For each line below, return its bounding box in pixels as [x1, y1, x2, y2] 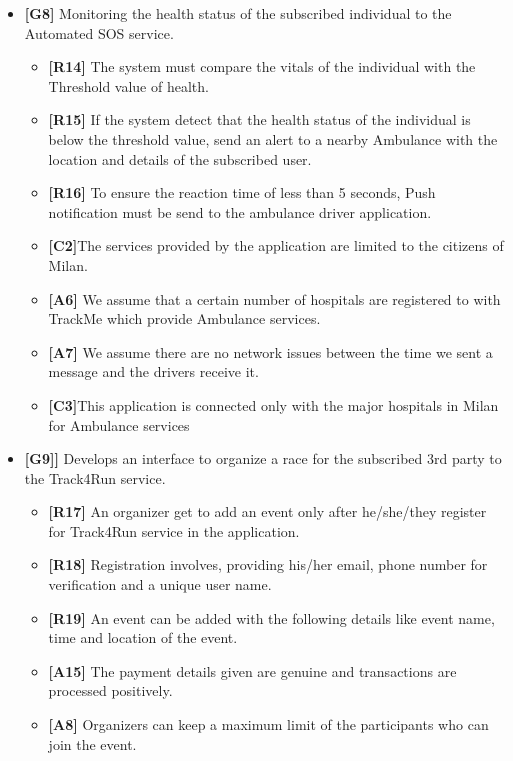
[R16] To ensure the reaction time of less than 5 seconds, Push [48, 182, 436, 203]
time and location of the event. [48, 627, 238, 648]
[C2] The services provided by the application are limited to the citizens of [48, 235, 504, 256]
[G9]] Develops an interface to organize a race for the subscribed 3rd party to [24, 448, 502, 469]
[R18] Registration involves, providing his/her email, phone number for [48, 554, 488, 575]
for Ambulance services [48, 414, 190, 435]
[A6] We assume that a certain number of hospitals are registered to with [48, 288, 501, 309]
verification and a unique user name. [48, 574, 272, 595]
